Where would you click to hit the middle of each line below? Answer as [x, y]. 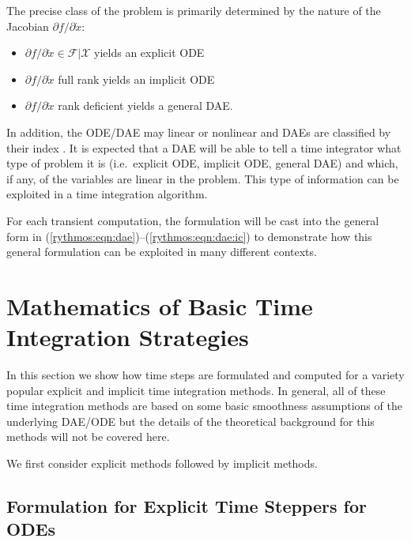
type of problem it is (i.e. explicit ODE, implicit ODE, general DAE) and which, [202, 163]
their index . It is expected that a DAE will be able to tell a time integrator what [204, 147]
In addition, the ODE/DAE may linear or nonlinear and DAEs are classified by [199, 132]
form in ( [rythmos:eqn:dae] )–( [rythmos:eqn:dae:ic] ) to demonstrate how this [189, 236]
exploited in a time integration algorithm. [107, 194]
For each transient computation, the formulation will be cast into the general [193, 220]
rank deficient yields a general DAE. [145, 105]
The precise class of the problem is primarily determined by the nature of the [194, 10]
